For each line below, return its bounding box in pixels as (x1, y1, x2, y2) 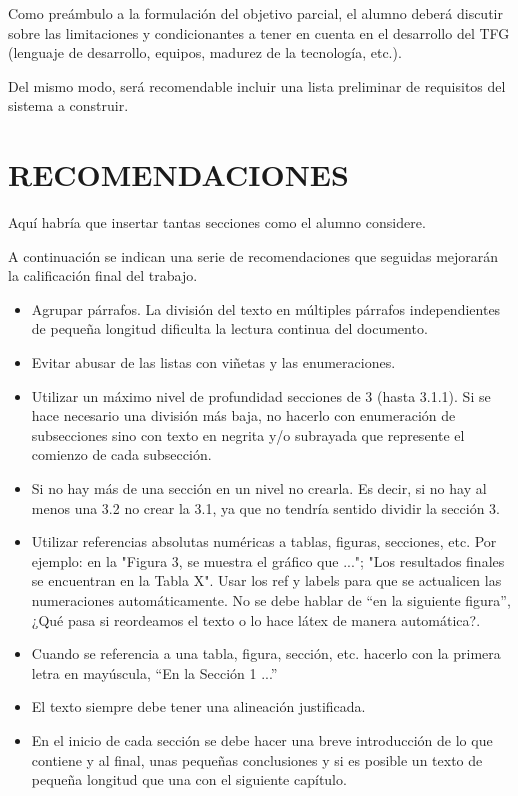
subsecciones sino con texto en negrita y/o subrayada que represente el (31, 424, 465, 445)
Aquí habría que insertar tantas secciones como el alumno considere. (8, 212, 426, 233)
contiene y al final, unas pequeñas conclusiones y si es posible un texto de (31, 749, 483, 770)
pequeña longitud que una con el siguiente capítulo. (31, 769, 347, 790)
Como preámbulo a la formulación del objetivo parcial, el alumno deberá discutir (8, 3, 503, 23)
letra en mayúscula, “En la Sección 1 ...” (31, 662, 278, 683)
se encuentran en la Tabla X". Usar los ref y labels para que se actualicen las (31, 570, 502, 591)
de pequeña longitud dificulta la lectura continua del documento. (31, 318, 428, 339)
